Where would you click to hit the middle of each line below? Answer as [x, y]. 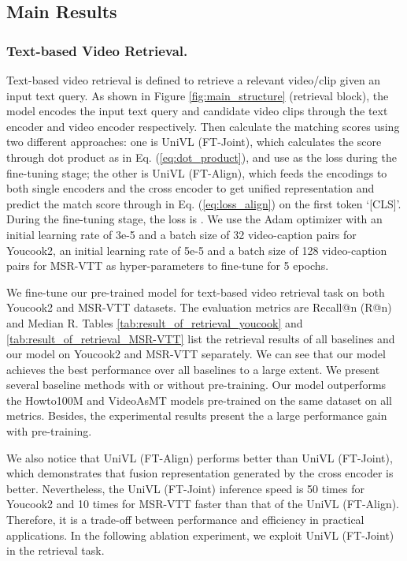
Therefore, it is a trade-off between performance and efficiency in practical [185, 520]
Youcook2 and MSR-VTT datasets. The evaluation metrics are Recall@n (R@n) [199, 307]
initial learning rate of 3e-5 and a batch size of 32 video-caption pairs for [181, 234]
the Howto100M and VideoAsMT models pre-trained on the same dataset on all [199, 400]
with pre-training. [49, 431]
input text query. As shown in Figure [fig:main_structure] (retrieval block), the [198, 95]
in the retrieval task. [55, 550]
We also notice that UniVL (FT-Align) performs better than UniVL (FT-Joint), [200, 457]
